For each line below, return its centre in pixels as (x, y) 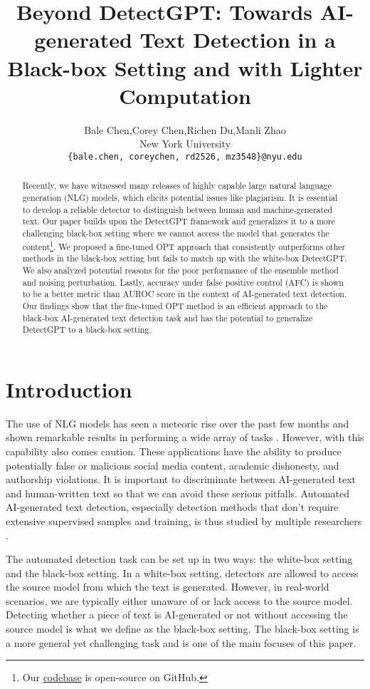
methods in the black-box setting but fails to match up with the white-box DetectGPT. (185, 258)
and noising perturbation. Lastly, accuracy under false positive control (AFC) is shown (183, 282)
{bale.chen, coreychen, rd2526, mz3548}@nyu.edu (185, 156)
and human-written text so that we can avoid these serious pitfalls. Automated (178, 493)
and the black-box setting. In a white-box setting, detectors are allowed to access (182, 573)
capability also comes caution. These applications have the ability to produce (174, 451)
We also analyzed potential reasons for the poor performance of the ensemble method (180, 270)
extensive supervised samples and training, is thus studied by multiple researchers (184, 520)
